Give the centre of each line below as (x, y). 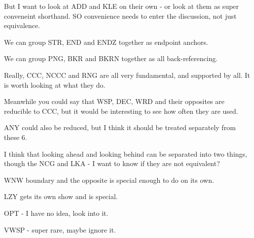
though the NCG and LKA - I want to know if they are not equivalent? (112, 163)
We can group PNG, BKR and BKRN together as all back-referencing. (111, 58)
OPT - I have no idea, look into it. (56, 213)
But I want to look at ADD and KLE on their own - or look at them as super (122, 6)
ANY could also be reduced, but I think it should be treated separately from (120, 127)
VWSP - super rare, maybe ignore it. (60, 229)
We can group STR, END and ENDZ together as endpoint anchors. (106, 42)
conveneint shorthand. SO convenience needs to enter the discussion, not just (120, 16)
